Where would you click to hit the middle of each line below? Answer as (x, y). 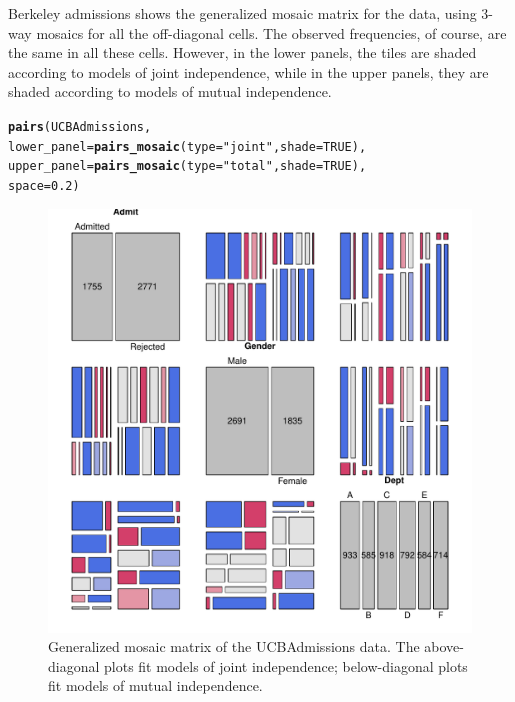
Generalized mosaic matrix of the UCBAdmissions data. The (234, 646)
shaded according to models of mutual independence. (170, 91)
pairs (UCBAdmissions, (80, 126)
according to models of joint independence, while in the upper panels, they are (248, 71)
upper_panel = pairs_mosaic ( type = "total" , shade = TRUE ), (187, 166)
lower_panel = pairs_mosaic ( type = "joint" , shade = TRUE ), (187, 146)
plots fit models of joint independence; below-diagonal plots (286, 665)
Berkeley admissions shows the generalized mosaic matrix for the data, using (242, 13)
